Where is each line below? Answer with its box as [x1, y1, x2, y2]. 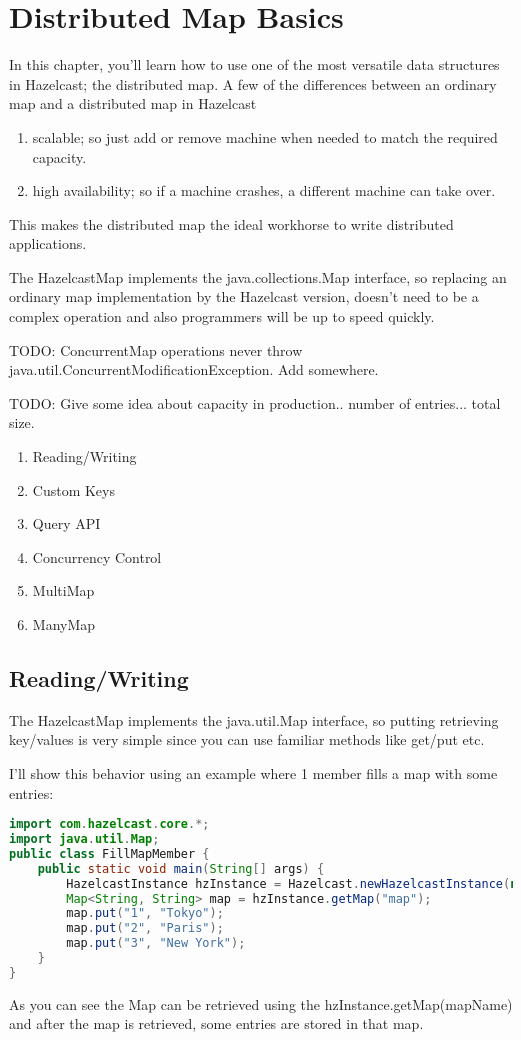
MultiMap [32, 580, 95, 601]
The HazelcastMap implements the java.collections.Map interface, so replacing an [9, 266, 507, 287]
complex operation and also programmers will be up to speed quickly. [9, 306, 435, 327]
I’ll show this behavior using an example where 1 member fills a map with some [9, 762, 498, 783]
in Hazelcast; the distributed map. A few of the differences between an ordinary [9, 73, 497, 94]
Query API [32, 513, 101, 534]
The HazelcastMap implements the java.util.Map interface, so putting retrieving [9, 709, 499, 730]
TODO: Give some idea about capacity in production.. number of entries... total [9, 392, 501, 413]
